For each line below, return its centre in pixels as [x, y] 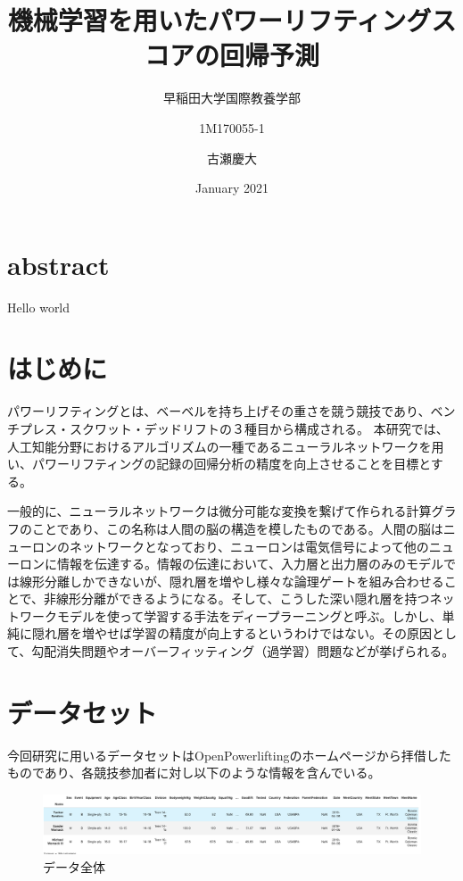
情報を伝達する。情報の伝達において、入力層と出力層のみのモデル [250, 564]
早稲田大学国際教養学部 [232, 98]
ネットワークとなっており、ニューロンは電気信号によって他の [249, 546]
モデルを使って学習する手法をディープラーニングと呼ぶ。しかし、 [249, 615]
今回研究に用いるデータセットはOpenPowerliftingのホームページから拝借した [229, 755]
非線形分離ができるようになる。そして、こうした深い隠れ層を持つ [237, 598]
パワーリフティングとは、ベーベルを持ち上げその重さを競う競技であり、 [219, 411]
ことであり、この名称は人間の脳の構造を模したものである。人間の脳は [237, 528]
